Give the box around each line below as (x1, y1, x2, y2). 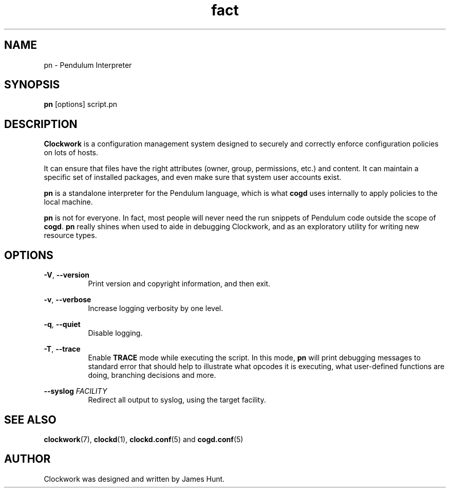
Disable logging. (88, 329, 143, 338)
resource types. (44, 231, 97, 240)
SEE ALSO (4, 413, 57, 426)
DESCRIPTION (4, 117, 78, 131)
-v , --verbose (44, 295, 91, 304)
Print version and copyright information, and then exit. (88, 279, 271, 288)
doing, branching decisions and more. (88, 371, 216, 380)
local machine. (44, 197, 93, 207)
